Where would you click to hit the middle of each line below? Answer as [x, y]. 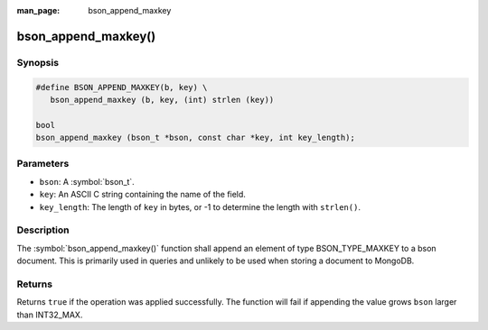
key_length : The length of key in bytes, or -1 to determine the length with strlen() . [200, 206]
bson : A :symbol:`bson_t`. [87, 181]
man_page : [38, 10]
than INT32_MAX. [50, 315]
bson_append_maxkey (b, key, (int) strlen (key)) [162, 100]
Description [43, 230]
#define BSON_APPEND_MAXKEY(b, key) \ [122, 87]
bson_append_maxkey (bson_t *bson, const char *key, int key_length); [196, 138]
